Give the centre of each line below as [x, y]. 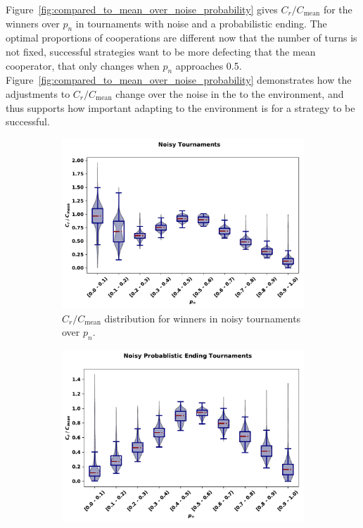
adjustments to [38, 93]
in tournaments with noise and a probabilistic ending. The [201, 23]
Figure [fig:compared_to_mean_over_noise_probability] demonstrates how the [179, 80]
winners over [33, 23]
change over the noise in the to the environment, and [230, 93]
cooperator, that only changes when [83, 65]
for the [338, 9]
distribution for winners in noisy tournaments [203, 318]
